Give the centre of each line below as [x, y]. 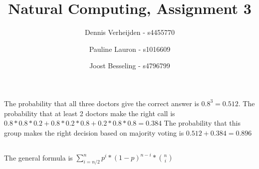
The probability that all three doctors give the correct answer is [102, 103]
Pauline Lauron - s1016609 [130, 49]
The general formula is [38, 157]
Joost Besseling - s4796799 [130, 66]
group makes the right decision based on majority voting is [94, 132]
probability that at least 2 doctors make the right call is [90, 113]
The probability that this [202, 123]
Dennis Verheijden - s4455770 [130, 32]
